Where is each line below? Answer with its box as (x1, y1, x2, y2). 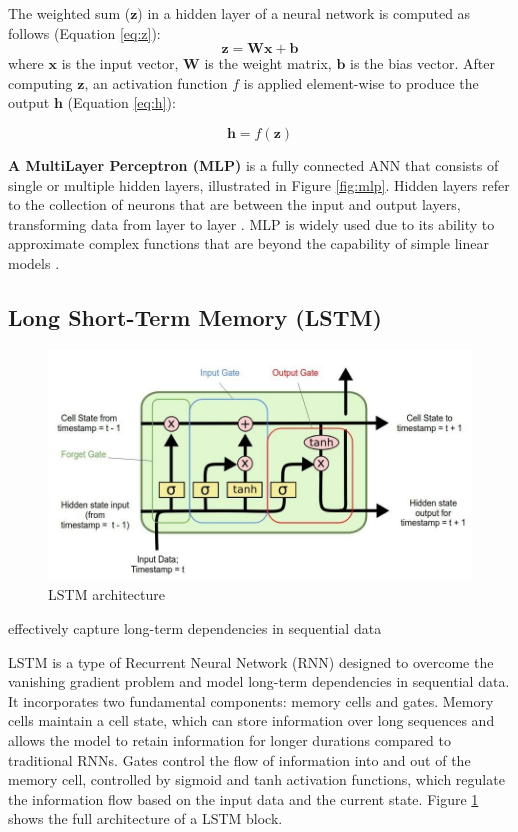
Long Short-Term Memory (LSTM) (8, 301, 382, 332)
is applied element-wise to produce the (243, 72, 479, 93)
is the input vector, (61, 53, 179, 74)
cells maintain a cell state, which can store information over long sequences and (8, 710, 495, 731)
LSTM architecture (48, 584, 165, 605)
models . (8, 252, 60, 273)
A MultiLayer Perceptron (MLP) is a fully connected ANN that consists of (8, 154, 499, 175)
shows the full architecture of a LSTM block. (8, 808, 283, 829)
